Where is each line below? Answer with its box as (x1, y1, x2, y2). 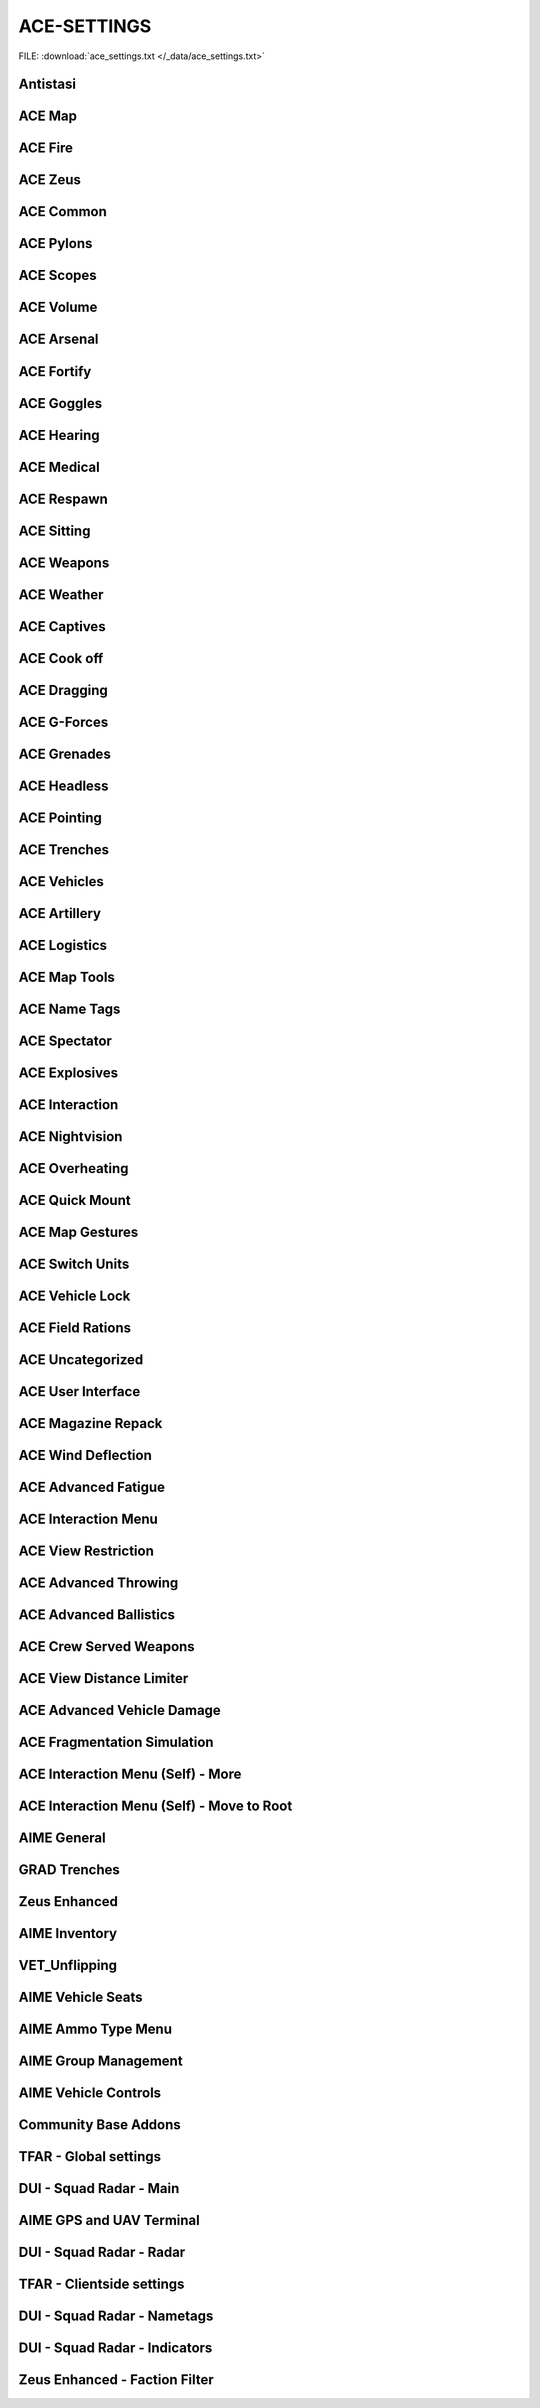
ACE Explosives (18, 1064, 119, 1081)
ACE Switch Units (18, 1255, 130, 1272)
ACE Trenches (18, 841, 110, 858)
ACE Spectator (18, 1032, 112, 1049)
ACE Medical (18, 458, 100, 475)
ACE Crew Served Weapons (18, 1638, 195, 1655)
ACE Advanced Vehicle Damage (18, 1702, 222, 1719)
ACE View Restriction (18, 1543, 154, 1560)
